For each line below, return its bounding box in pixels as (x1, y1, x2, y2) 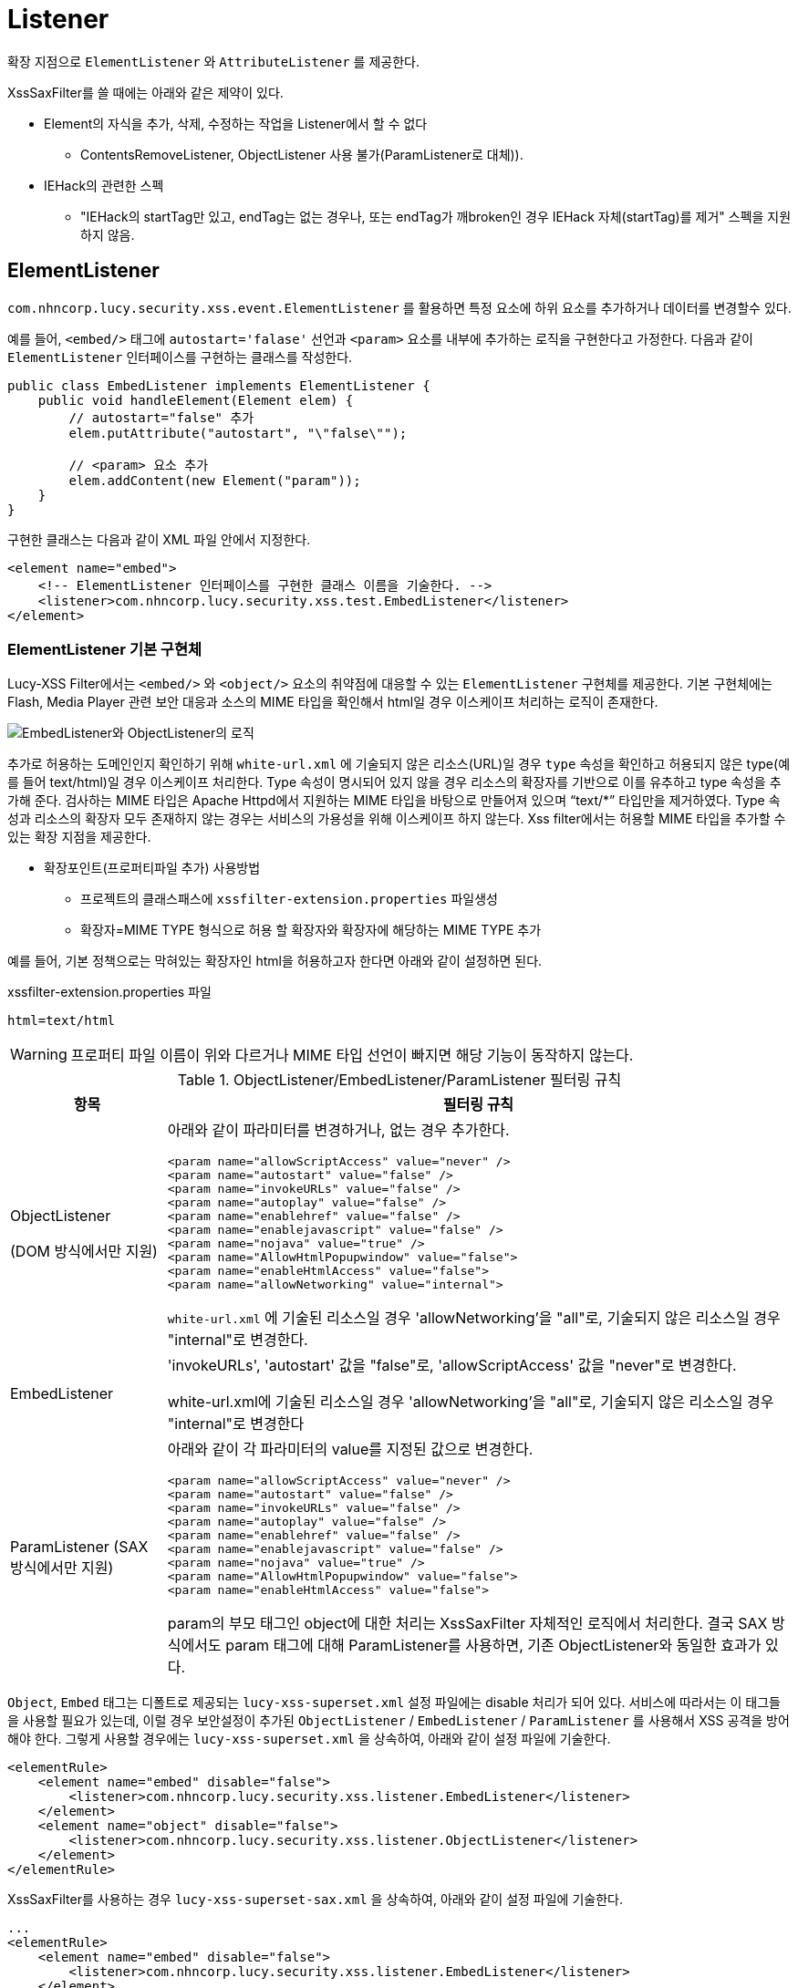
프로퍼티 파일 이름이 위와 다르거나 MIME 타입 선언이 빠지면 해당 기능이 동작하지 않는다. (70, 1046, 634, 1065)
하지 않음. (80, 226, 135, 243)
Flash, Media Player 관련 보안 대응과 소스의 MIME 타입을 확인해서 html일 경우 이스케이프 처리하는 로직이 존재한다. (7, 694, 658, 710)
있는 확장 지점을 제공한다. (7, 829, 151, 845)
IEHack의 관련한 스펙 (44, 177, 164, 193)
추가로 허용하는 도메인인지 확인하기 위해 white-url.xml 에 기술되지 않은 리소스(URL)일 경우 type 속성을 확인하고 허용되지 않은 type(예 (7, 756, 791, 772)
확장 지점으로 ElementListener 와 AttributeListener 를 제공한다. (7, 53, 420, 69)
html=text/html (7, 1013, 116, 1029)
